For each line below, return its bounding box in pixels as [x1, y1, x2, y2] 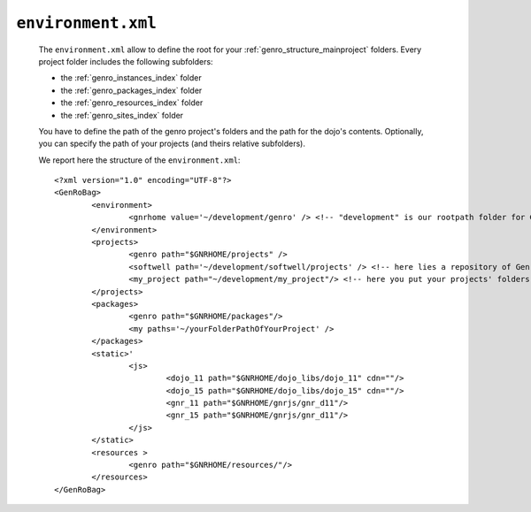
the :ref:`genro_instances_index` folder [60, 73, 203, 83]
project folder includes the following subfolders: [38, 56, 213, 66]
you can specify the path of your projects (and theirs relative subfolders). [38, 138, 305, 149]
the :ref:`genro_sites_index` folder [60, 110, 184, 120]
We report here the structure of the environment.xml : [38, 155, 241, 165]
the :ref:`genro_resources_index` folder [60, 97, 204, 108]
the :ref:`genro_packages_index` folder [60, 85, 203, 96]
